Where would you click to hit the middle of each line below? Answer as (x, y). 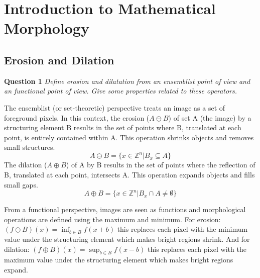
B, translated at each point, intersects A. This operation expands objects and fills (129, 175)
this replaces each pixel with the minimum (182, 229)
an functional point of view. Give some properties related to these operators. (121, 91)
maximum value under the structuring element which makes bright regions (119, 260)
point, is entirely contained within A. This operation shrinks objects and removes (129, 137)
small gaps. (21, 184)
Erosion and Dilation (59, 60)
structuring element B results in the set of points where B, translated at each (123, 127)
